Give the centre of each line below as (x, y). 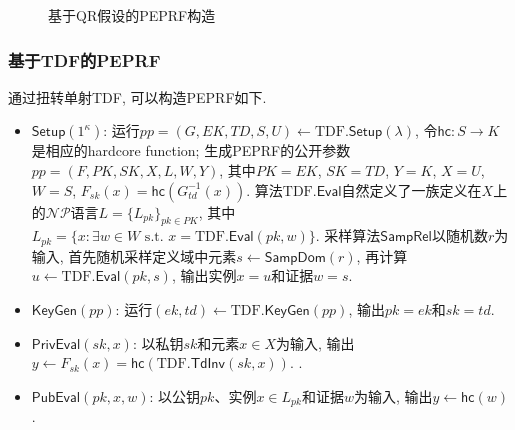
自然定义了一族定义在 (411, 189)
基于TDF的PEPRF (84, 59)
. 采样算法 (348, 235)
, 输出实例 (204, 275)
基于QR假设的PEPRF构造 (132, 15)
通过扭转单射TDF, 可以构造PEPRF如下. (137, 96)
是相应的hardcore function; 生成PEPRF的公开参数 (191, 150)
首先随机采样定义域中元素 (152, 255)
